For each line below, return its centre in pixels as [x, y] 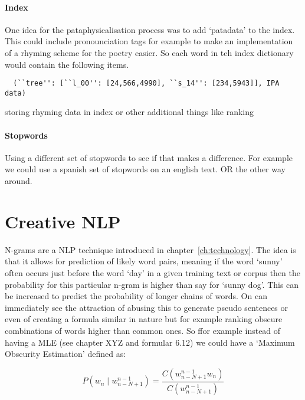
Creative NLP [63, 221]
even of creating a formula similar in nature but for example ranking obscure [144, 319]
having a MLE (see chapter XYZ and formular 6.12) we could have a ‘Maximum [150, 342]
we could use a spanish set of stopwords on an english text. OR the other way [145, 169]
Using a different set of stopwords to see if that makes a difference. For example [149, 157]
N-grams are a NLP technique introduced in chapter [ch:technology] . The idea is [150, 249]
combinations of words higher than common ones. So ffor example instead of [143, 330]
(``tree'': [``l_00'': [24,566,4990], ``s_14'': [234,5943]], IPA [146, 83]
